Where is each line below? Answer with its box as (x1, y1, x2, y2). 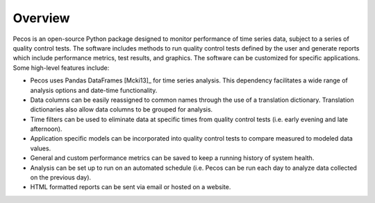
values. (30, 144, 51, 152)
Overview (12, 10, 70, 26)
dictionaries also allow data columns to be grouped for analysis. (30, 105, 213, 114)
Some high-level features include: (12, 63, 110, 72)
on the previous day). (30, 173, 92, 182)
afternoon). (30, 125, 62, 133)
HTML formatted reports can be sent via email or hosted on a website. (30, 183, 231, 191)
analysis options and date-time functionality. (30, 86, 158, 94)
